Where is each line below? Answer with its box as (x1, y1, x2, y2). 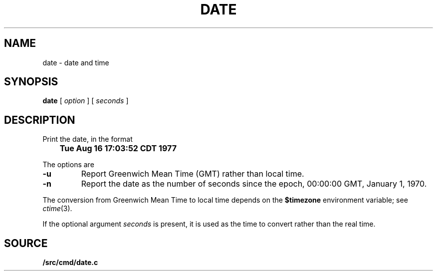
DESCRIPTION (4, 113, 75, 126)
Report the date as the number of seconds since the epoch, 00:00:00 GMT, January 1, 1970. (81, 179, 427, 189)
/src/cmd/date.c (42, 258, 98, 267)
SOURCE (4, 237, 48, 250)
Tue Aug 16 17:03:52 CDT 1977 (59, 143, 177, 154)
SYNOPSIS (4, 75, 58, 88)
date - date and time (42, 58, 109, 67)
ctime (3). (42, 204, 72, 213)
